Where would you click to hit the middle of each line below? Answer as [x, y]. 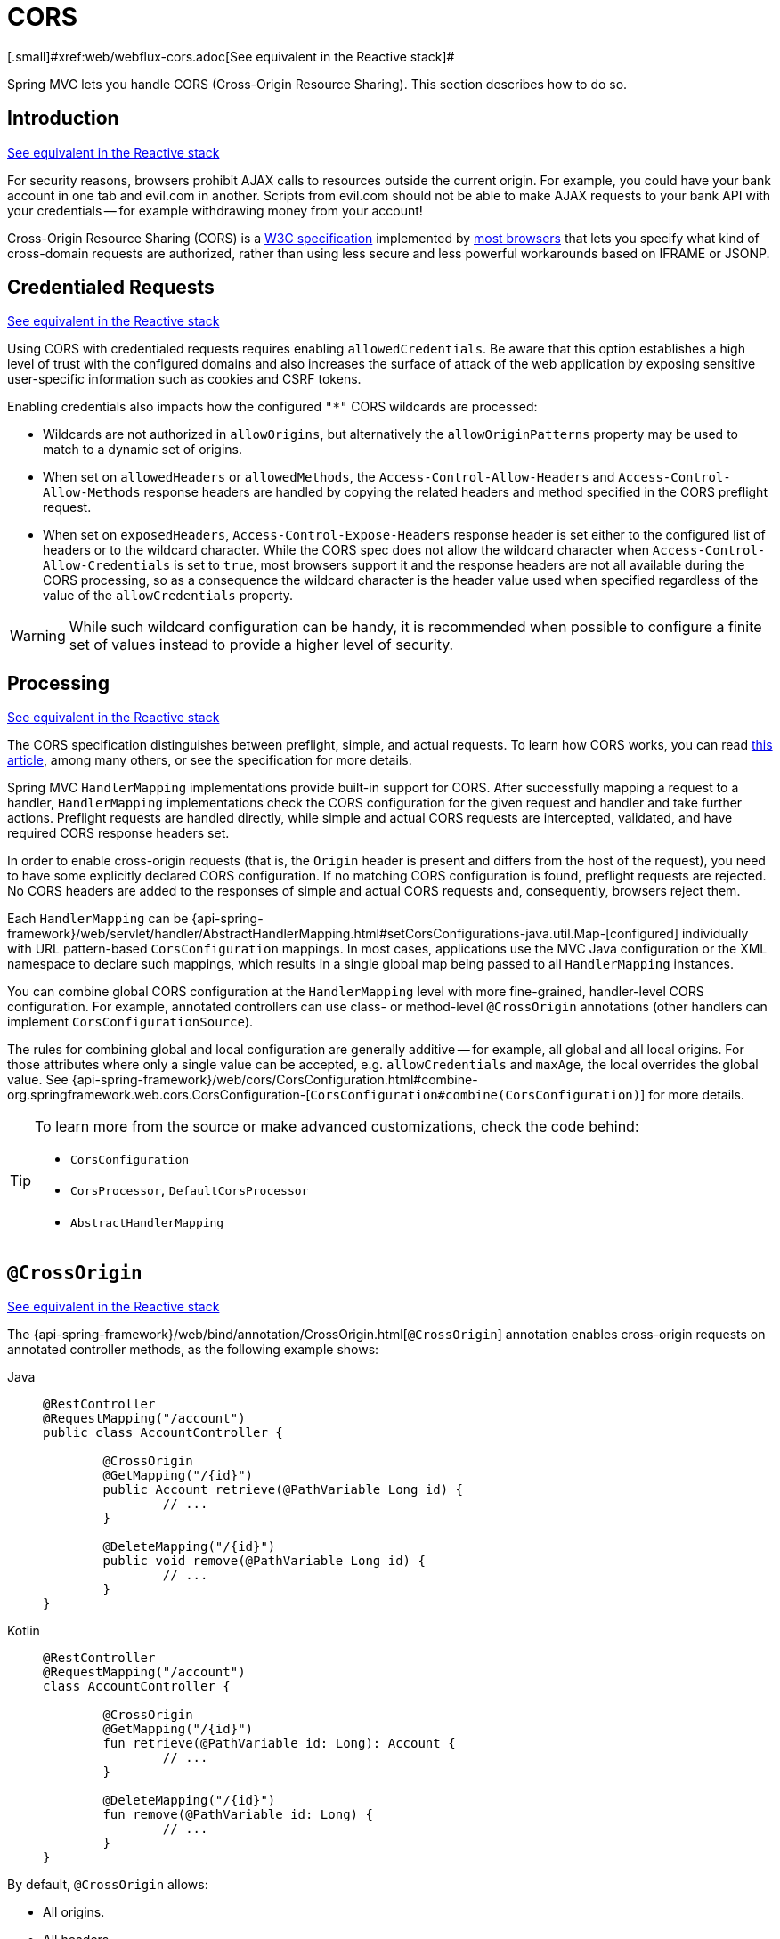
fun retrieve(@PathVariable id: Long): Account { [279, 1744]
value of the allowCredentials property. [168, 596]
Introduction [63, 118]
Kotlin [24, 1631]
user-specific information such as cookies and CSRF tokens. [184, 379]
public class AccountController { [163, 1433]
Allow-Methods [92, 493]
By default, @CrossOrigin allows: [108, 1885]
